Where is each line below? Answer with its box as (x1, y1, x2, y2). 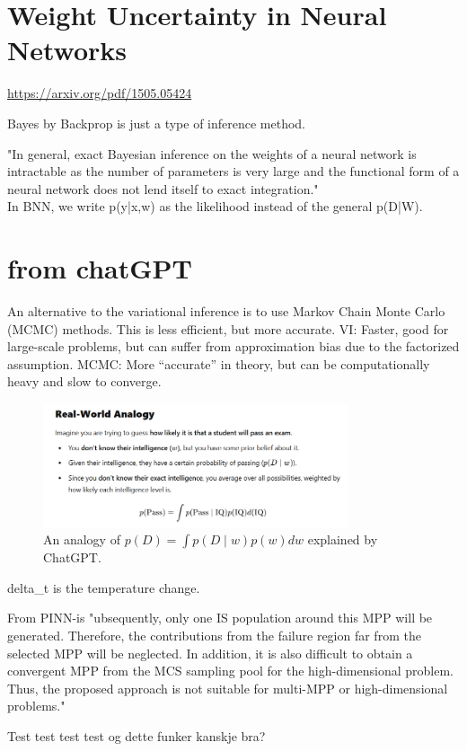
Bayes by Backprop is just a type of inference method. (7, 113, 306, 132)
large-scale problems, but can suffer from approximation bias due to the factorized (7, 337, 460, 356)
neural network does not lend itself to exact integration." (7, 179, 319, 198)
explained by (307, 530, 378, 549)
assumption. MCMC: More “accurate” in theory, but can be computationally (7, 354, 430, 373)
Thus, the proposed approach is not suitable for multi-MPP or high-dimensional (7, 678, 448, 697)
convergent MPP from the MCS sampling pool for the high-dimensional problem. (7, 661, 454, 680)
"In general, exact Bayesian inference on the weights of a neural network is (7, 144, 417, 163)
